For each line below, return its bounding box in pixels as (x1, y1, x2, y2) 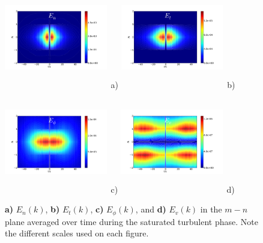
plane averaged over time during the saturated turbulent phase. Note (5, 215, 258, 227)
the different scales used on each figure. (5, 227, 149, 239)
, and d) (135, 203, 166, 215)
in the (200, 203, 222, 215)
